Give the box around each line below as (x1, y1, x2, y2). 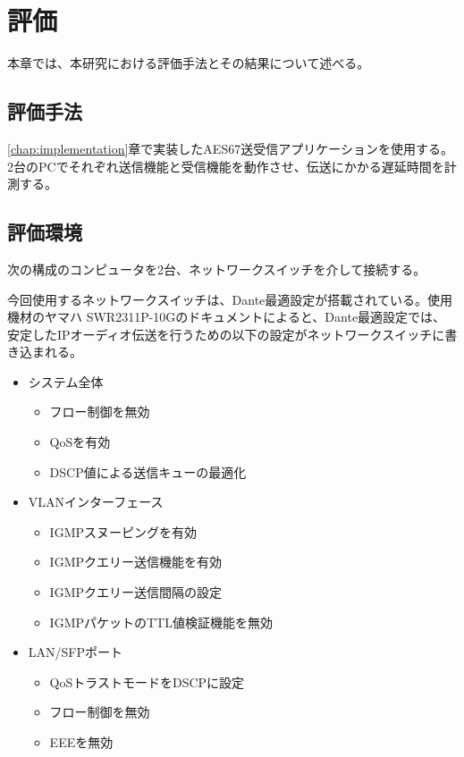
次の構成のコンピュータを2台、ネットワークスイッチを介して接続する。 (7, 259, 426, 278)
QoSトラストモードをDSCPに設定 (49, 672, 245, 691)
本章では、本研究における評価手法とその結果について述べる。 (7, 54, 370, 72)
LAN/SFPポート (28, 643, 123, 661)
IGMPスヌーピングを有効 (49, 522, 198, 541)
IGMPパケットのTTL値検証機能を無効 (49, 612, 273, 631)
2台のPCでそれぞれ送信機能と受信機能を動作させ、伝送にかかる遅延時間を (7, 156, 444, 175)
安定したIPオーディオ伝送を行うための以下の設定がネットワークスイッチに (7, 324, 445, 343)
